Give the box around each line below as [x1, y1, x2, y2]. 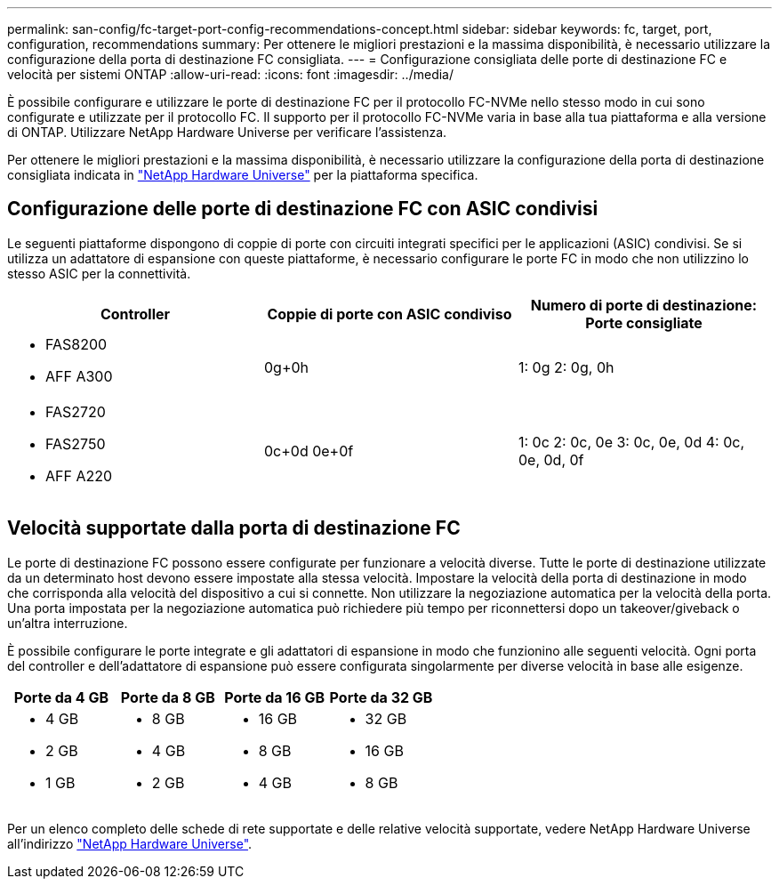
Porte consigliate [585, 313, 703, 332]
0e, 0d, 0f [518, 450, 584, 469]
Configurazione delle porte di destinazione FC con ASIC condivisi [7, 197, 598, 221]
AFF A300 [45, 366, 113, 385]
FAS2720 [45, 402, 106, 421]
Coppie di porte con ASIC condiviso [267, 304, 512, 323]
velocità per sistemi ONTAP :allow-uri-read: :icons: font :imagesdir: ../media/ [7, 67, 454, 82]
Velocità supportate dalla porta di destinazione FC [7, 517, 461, 540]
